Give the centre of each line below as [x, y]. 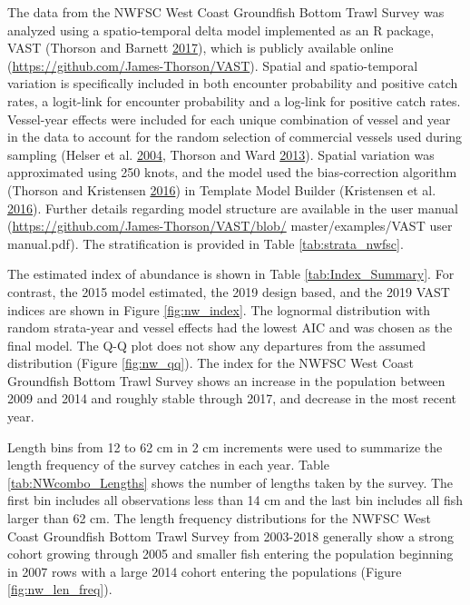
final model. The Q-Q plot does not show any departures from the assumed [216, 345]
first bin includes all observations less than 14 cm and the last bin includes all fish [235, 500]
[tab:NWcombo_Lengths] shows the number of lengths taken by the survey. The [230, 482]
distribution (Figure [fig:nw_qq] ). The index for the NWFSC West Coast [211, 363]
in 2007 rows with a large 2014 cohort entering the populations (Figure [205, 571]
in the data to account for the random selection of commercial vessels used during [235, 137]
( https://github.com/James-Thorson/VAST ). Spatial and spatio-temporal [213, 65]
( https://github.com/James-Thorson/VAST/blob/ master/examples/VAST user [230, 226]
